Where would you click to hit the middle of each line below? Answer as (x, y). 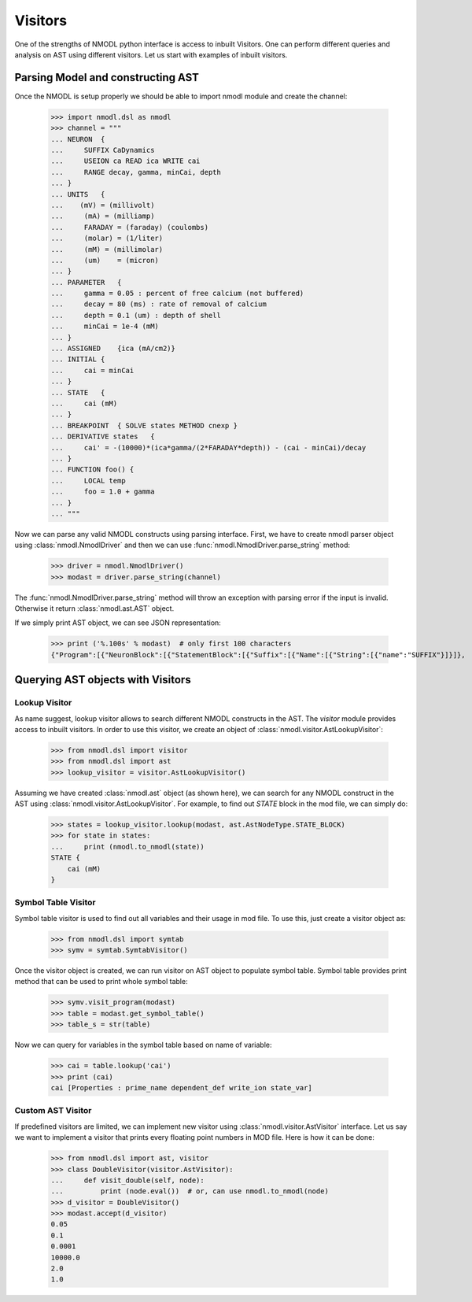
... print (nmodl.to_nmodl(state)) (127, 847)
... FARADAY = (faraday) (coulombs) (129, 227)
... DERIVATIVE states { (103, 436)
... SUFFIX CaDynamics (103, 150)
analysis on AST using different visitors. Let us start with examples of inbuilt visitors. (151, 54)
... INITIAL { (78, 359)
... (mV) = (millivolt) (103, 205)
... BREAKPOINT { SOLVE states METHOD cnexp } (144, 425)
